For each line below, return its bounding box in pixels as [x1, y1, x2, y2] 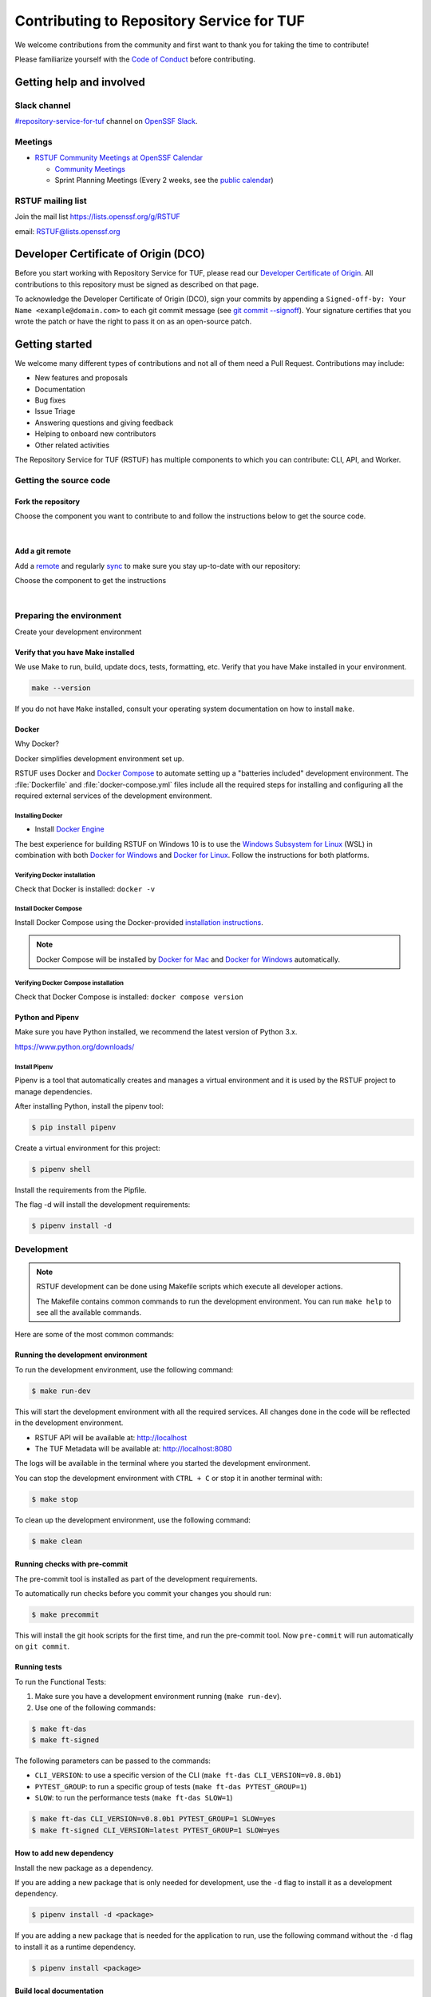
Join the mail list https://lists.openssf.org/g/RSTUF [14, 212, 180, 221]
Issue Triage [34, 407, 76, 416]
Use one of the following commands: [34, 1702, 156, 1713]
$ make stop [31, 1495, 79, 1503]
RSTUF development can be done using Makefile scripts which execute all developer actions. [36, 1282, 343, 1292]
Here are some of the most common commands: [14, 1330, 175, 1340]
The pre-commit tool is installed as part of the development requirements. [14, 1574, 258, 1583]
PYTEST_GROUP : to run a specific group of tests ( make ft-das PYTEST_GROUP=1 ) [34, 1781, 307, 1791]
